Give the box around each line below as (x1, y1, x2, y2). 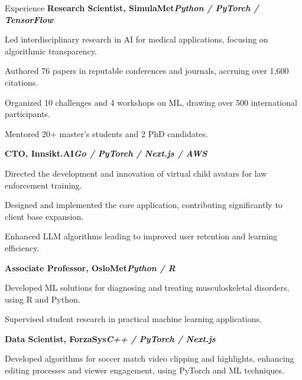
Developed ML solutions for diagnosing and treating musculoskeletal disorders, (5, 281, 290, 294)
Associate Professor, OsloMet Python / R (5, 261, 176, 274)
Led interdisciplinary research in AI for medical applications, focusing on (5, 33, 268, 46)
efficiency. (5, 241, 40, 254)
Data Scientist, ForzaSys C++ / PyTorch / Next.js (5, 332, 216, 345)
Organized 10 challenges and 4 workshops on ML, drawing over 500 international (5, 96, 297, 108)
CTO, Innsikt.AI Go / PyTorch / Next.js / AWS (5, 147, 207, 160)
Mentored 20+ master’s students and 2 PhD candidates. (5, 127, 208, 139)
